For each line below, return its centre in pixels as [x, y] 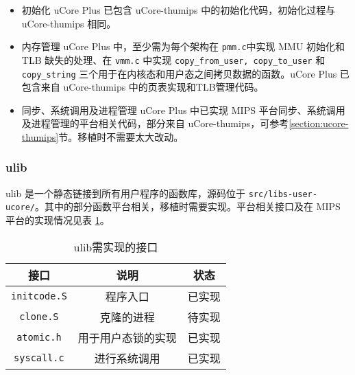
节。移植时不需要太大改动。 [121, 136]
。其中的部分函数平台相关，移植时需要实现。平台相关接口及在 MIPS [187, 206]
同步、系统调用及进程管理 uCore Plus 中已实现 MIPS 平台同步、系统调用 [183, 110]
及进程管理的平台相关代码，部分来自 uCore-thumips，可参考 [155, 123]
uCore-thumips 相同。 [69, 23]
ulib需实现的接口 [116, 247]
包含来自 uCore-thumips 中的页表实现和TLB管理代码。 [143, 87]
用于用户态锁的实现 [127, 337]
